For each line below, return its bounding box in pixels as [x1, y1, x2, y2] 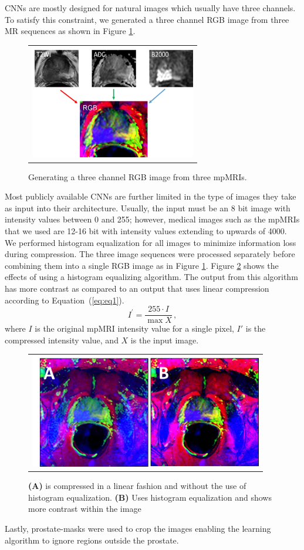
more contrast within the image [28, 502, 141, 515]
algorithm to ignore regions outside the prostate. [5, 534, 179, 546]
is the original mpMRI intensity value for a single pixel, [35, 322, 234, 335]
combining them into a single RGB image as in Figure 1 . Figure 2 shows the [5, 259, 279, 271]
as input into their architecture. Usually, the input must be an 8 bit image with [5, 201, 291, 214]
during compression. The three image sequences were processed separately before [5, 248, 295, 260]
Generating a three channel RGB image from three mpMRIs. [28, 170, 247, 183]
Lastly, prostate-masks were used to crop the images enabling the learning [5, 522, 271, 534]
